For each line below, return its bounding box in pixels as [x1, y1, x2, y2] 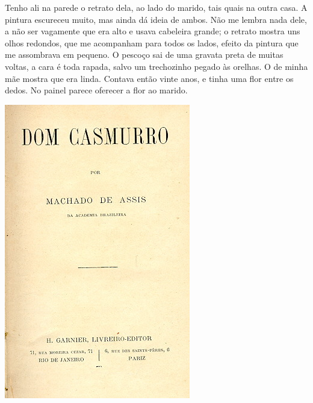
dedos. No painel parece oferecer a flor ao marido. [5, 84, 188, 96]
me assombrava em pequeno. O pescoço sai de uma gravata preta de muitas [5, 48, 284, 61]
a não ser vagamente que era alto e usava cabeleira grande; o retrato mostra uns [5, 25, 300, 37]
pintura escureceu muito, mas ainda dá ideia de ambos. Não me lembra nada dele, [5, 13, 307, 25]
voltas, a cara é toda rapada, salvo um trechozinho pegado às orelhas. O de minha [5, 60, 308, 72]
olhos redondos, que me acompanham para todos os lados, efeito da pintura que [5, 36, 299, 49]
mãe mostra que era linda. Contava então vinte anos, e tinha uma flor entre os [5, 72, 294, 84]
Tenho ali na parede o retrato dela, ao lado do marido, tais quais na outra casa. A [5, 1, 308, 13]
